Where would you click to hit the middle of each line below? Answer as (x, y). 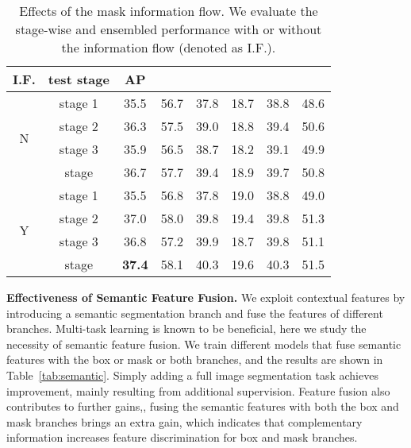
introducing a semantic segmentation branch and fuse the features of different (195, 313)
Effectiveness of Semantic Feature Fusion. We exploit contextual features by (206, 297)
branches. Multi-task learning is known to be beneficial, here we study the (186, 328)
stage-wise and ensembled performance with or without (169, 29)
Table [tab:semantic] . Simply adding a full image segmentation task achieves (192, 375)
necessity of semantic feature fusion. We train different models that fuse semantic (204, 344)
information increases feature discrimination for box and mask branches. (182, 437)
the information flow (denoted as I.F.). (169, 47)
